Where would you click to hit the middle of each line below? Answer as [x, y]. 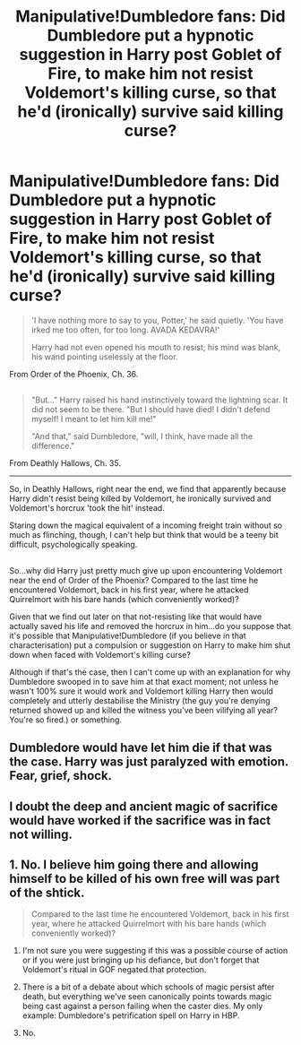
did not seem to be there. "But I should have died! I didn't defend [150, 410]
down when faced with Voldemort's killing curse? [100, 654]
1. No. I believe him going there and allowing [134, 864]
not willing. [41, 834]
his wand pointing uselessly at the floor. [104, 357]
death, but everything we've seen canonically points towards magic [147, 997]
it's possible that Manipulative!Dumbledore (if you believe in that [128, 635]
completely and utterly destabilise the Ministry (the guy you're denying [140, 700]
